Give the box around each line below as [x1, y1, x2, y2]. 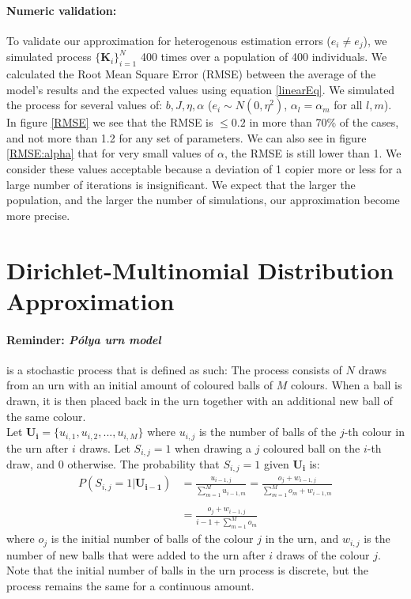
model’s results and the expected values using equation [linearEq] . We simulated [6, 81, 395, 97]
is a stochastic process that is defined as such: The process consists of [6, 361, 342, 377]
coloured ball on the [263, 439, 360, 456]
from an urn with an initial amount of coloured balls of [6, 377, 273, 393]
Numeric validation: [6, 2, 117, 18]
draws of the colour [276, 546, 370, 563]
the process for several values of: [6, 97, 163, 113]
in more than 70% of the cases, [249, 114, 399, 131]
